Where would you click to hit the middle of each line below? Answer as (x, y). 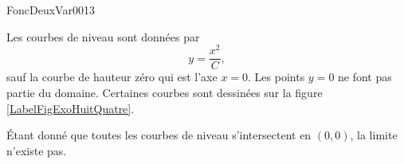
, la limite (374, 135)
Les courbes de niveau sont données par (103, 36)
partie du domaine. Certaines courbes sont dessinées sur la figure (165, 92)
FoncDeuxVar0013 (51, 10)
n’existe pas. (37, 150)
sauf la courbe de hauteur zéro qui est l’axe (112, 77)
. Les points (277, 77)
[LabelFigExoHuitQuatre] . (71, 108)
